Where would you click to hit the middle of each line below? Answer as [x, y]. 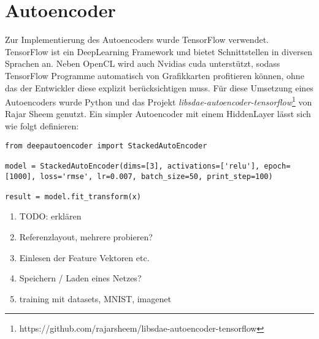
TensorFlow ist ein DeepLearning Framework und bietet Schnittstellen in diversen [159, 51]
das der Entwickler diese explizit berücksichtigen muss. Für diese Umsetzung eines [159, 87]
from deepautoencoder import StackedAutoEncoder [106, 146]
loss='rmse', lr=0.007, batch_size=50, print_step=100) [156, 176]
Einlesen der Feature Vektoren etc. [84, 257]
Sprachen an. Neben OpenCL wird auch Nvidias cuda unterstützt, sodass [143, 63]
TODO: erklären [50, 216]
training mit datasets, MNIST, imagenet [95, 298]
